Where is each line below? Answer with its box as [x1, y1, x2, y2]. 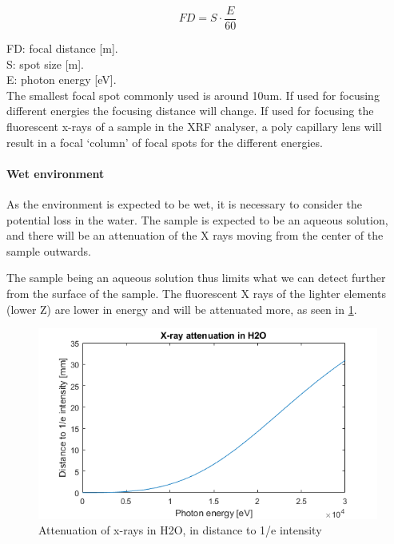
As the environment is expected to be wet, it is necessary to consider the [6, 196, 363, 212]
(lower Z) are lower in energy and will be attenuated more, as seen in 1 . [6, 300, 357, 317]
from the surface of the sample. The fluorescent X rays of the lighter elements [6, 284, 386, 301]
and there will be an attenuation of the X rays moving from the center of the [6, 227, 384, 244]
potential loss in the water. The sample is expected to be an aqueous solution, [6, 211, 388, 228]
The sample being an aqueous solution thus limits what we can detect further [6, 269, 386, 286]
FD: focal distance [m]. [6, 40, 118, 57]
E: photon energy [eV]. [6, 71, 117, 88]
